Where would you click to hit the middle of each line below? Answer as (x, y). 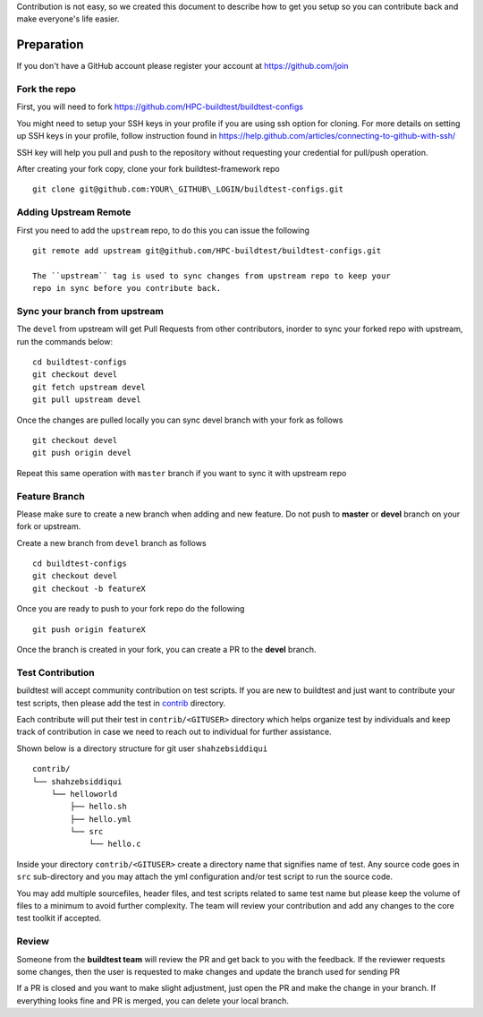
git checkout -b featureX (89, 588)
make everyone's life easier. (68, 19)
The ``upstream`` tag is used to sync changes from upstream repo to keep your (212, 276)
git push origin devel (82, 453)
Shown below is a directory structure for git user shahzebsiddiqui (142, 748)
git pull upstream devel (87, 400)
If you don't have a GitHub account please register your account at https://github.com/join (182, 66)
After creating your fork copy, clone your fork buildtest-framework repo (148, 169)
